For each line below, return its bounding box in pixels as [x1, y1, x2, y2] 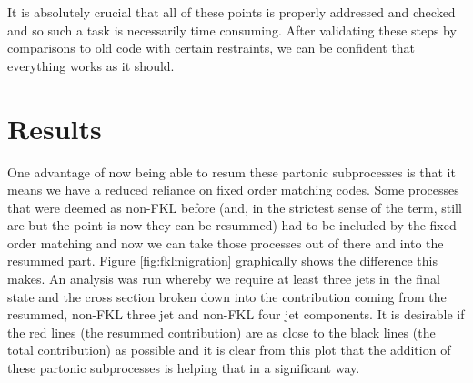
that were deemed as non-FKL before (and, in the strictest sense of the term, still [7, 197, 462, 217]
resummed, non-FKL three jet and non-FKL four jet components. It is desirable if [7, 305, 465, 324]
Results [7, 109, 102, 146]
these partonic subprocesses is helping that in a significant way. [7, 358, 360, 378]
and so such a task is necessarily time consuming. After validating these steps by [7, 20, 457, 39]
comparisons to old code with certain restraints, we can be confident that [7, 38, 416, 57]
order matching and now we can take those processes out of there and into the [7, 233, 444, 252]
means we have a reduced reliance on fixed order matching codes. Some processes [7, 180, 459, 199]
